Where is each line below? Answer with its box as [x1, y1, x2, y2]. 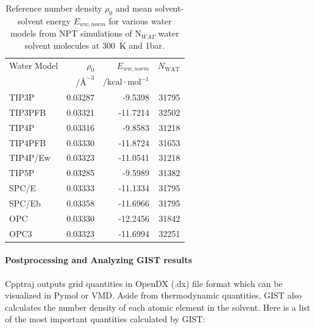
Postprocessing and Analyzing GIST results [5, 253, 192, 266]
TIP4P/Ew [9, 151, 51, 164]
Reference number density [5, 2, 102, 14]
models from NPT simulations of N [10, 27, 141, 40]
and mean [115, 2, 152, 14]
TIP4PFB [9, 136, 46, 149]
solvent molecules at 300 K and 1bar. [24, 38, 165, 51]
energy [46, 14, 71, 27]
